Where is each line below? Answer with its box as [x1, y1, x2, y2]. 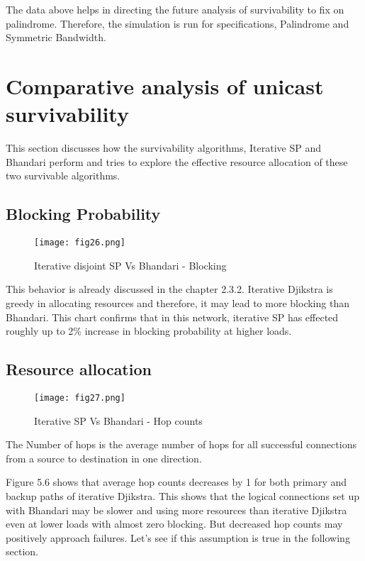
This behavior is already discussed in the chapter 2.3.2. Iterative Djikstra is [6, 282, 333, 296]
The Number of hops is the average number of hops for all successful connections [6, 437, 356, 452]
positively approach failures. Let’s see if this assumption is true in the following [6, 530, 350, 545]
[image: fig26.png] [34, 238, 125, 248]
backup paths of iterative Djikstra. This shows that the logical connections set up [6, 488, 359, 503]
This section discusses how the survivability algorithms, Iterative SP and [6, 140, 322, 155]
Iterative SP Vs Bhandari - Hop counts [34, 413, 203, 428]
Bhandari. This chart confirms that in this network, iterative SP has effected [6, 309, 339, 324]
